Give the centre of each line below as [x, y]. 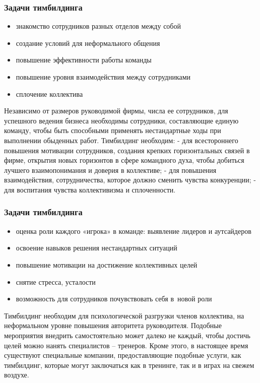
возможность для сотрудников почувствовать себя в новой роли [114, 299]
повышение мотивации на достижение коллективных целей [107, 264]
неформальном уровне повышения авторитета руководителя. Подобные [113, 325]
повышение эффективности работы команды [84, 60]
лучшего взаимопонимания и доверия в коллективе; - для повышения [110, 170]
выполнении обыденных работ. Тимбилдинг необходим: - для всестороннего [121, 140]
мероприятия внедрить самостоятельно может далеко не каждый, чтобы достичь [127, 335]
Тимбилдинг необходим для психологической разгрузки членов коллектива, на [124, 315]
